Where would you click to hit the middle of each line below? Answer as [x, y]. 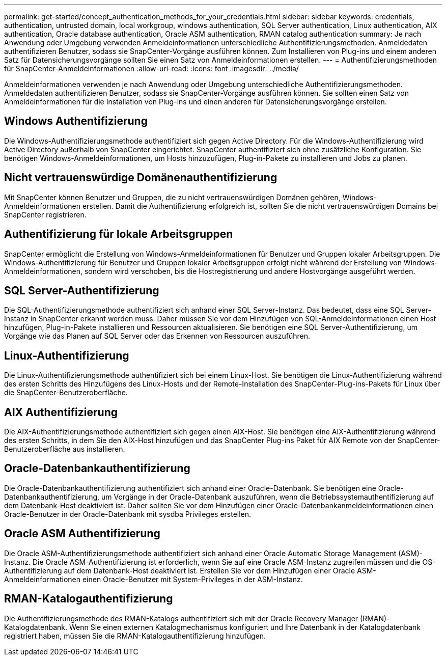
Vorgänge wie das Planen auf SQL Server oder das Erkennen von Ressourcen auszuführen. [157, 336]
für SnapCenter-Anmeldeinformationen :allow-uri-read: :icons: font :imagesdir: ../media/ [151, 68]
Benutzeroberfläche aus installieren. [65, 449]
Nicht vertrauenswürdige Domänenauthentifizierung [141, 178]
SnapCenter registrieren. [45, 214]
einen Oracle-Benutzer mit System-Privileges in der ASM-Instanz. [192, 579]
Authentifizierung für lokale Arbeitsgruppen [119, 234]
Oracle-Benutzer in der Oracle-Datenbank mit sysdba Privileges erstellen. [128, 514]
